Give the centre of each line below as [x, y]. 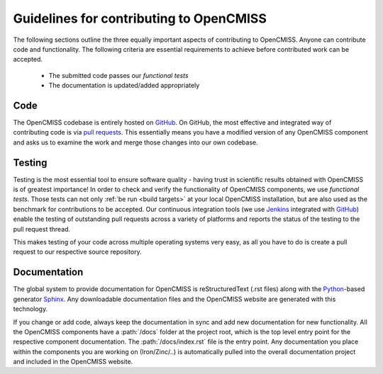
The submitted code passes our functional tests [118, 75]
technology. [30, 309]
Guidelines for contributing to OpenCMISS [140, 18]
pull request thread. [42, 229]
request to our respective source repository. [77, 252]
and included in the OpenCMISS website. [73, 362]
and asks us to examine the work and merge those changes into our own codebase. [135, 142]
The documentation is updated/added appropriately [124, 86]
